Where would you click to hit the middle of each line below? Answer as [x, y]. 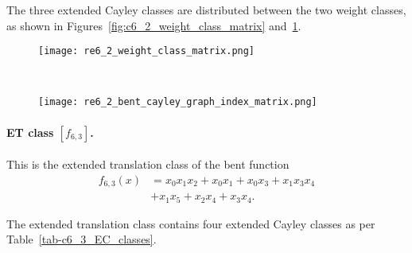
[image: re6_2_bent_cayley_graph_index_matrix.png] [178, 102]
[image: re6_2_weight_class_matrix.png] [147, 51]
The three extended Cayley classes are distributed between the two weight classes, [206, 10]
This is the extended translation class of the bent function [148, 164]
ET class [30, 132]
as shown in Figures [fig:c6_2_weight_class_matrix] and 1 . [154, 25]
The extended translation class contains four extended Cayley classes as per [191, 223]
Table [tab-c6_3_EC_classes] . [82, 239]
